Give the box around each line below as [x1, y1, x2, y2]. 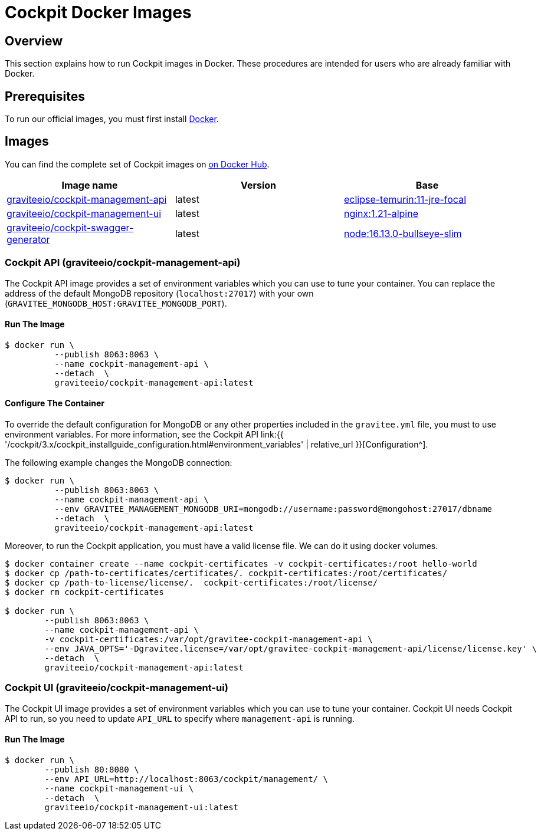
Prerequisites [5, 88, 85, 104]
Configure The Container [5, 398, 104, 409]
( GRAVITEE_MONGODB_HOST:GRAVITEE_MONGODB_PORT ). [5, 298, 227, 308]
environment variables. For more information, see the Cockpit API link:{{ [5, 429, 284, 440]
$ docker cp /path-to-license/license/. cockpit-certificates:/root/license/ [5, 578, 378, 588]
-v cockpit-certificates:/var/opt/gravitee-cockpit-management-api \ [44, 635, 373, 645]
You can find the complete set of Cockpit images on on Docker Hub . [5, 159, 270, 169]
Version [240, 179, 277, 191]
